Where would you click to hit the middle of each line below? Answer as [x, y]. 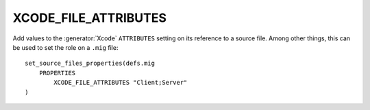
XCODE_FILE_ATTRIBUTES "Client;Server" [121, 83]
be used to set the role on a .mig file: [65, 47]
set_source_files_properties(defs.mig [90, 64]
